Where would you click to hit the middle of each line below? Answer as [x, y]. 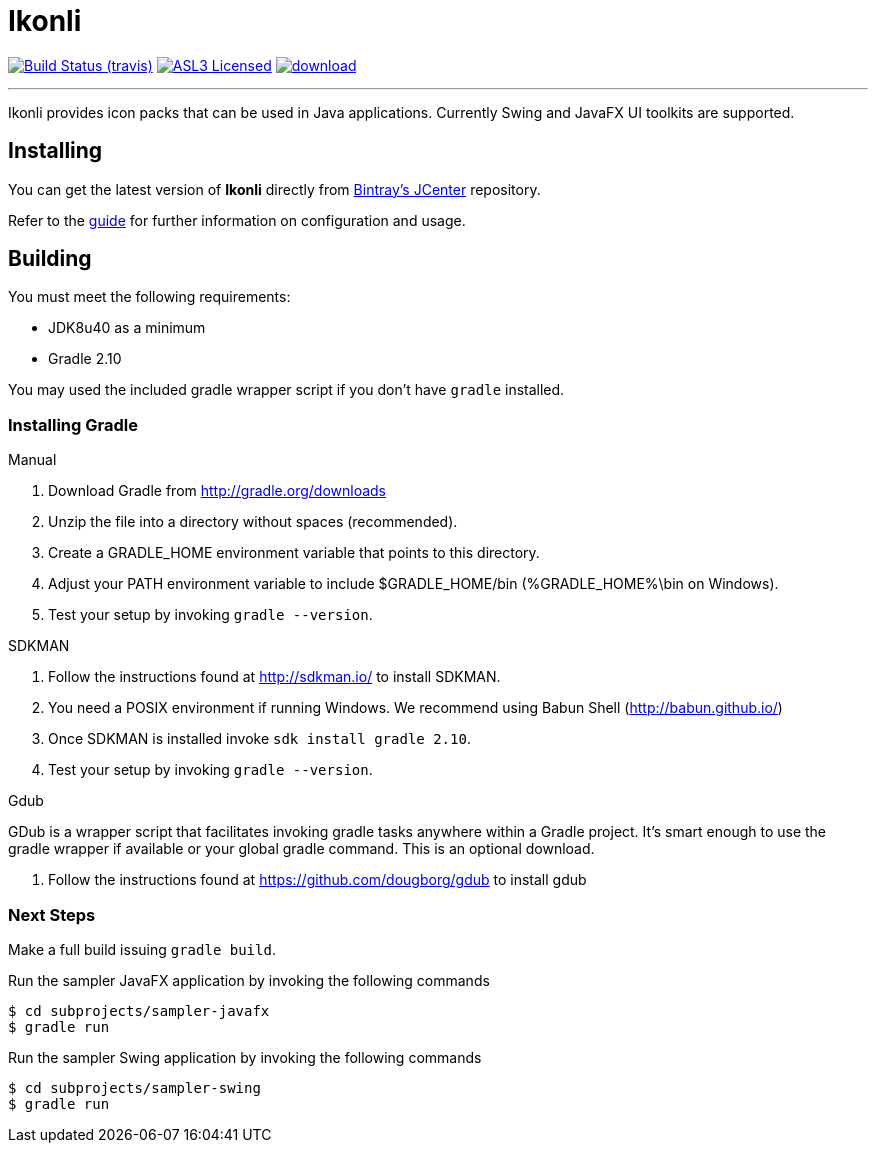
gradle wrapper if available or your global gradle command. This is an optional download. [301, 849]
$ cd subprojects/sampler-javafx [139, 1010]
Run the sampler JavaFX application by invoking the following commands [249, 980]
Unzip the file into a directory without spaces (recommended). [253, 522]
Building [50, 259]
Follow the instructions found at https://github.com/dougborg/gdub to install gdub [317, 880]
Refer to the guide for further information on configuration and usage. [237, 220]
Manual [32, 460]
